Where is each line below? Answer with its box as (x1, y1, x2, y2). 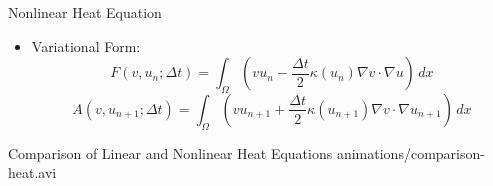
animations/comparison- (336, 142, 485, 163)
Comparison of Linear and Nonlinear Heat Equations (8, 142, 333, 163)
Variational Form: (31, 35, 141, 56)
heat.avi (8, 162, 57, 183)
